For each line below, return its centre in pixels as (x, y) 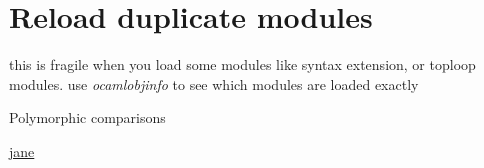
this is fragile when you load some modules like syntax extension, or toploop (242, 64)
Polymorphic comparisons (87, 117)
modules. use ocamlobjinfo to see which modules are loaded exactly (214, 83)
